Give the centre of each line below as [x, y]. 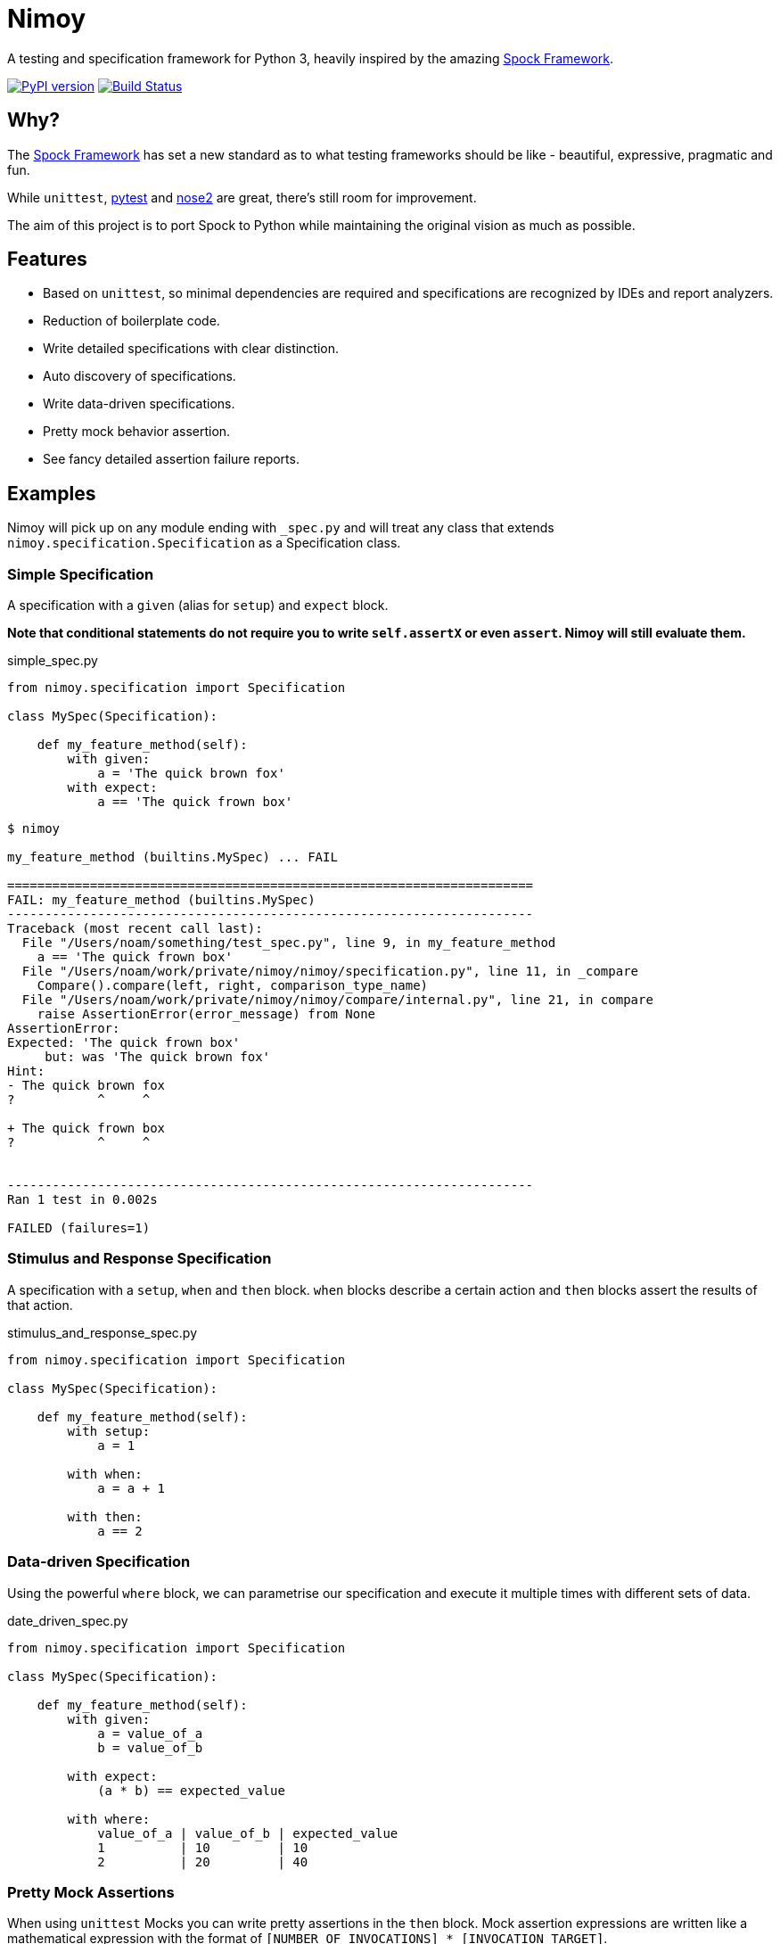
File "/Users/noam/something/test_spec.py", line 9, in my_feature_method [289, 943]
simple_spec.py [53, 661]
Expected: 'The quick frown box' [124, 1043]
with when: [105, 1474]
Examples [52, 493]
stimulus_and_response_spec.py [102, 1332]
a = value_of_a [150, 1733]
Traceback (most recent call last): [135, 929]
